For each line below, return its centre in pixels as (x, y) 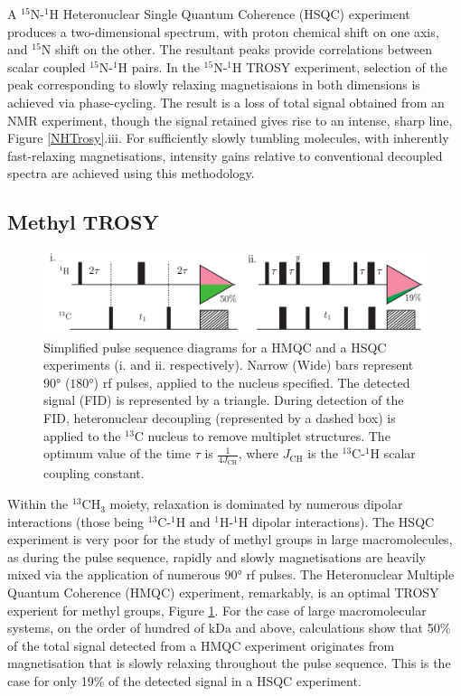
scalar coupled (47, 66)
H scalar (393, 453)
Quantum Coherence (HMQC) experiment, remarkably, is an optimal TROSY (223, 593)
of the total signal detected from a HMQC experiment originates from (201, 645)
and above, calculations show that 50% (343, 628)
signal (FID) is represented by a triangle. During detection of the (224, 400)
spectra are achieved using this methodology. (131, 173)
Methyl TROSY (83, 222)
